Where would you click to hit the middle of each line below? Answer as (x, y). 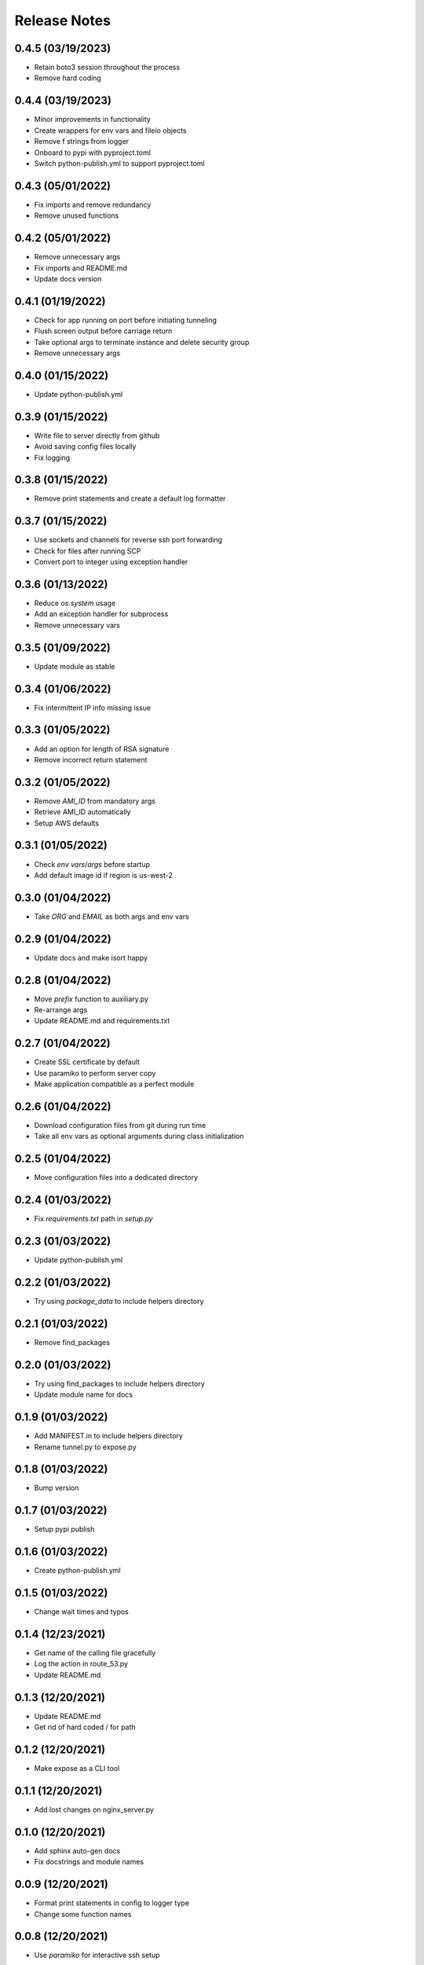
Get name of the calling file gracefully (95, 1653)
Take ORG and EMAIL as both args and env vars (112, 916)
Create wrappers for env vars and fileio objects (110, 130)
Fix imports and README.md (80, 268)
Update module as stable (75, 666)
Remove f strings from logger (82, 141)
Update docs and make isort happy (91, 957)
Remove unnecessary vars (77, 625)
